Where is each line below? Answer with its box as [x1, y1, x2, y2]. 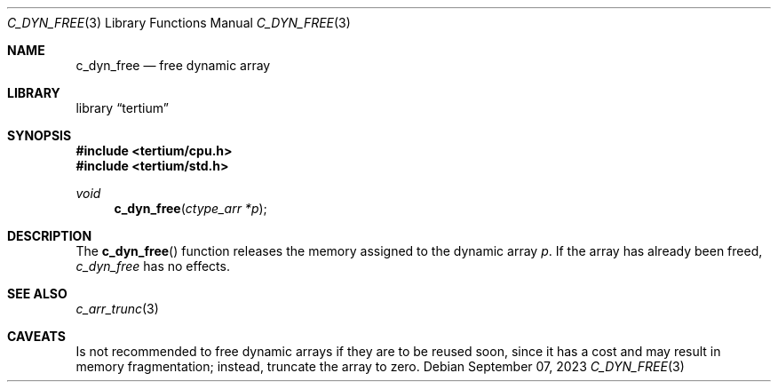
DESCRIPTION [7, 228, 92, 243]
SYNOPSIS [7, 128, 72, 143]
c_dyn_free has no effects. [75, 258, 230, 274]
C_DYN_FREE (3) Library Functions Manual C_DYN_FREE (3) [7, 15, 351, 30]
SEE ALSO [7, 286, 67, 301]
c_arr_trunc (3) [75, 301, 159, 316]
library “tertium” [75, 100, 169, 115]
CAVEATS [7, 329, 66, 344]
